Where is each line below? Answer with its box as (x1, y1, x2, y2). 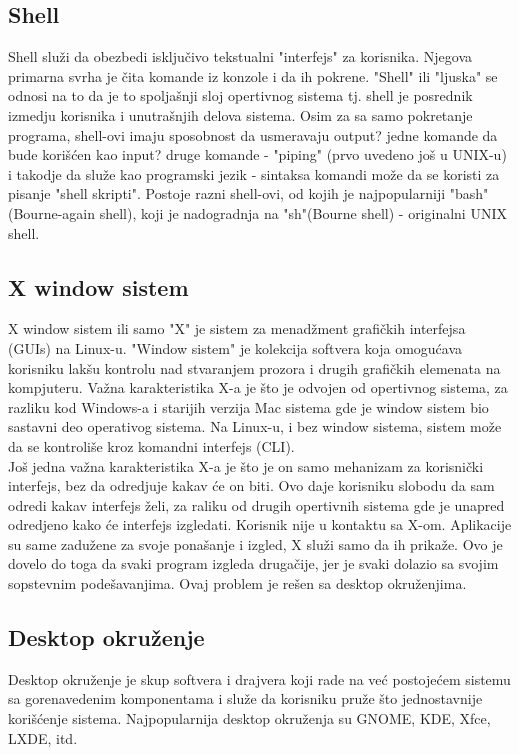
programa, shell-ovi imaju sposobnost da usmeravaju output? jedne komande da (8, 124, 498, 145)
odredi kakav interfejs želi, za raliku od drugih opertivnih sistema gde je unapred (8, 494, 505, 515)
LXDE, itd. (8, 727, 78, 748)
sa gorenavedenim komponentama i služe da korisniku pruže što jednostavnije (8, 688, 483, 709)
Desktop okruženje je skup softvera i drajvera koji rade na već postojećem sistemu (8, 668, 511, 689)
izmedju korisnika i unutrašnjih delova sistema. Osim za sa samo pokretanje (8, 104, 473, 125)
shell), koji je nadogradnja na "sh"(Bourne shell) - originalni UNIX (99, 202, 507, 223)
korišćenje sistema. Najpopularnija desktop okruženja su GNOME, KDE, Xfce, (8, 708, 491, 729)
